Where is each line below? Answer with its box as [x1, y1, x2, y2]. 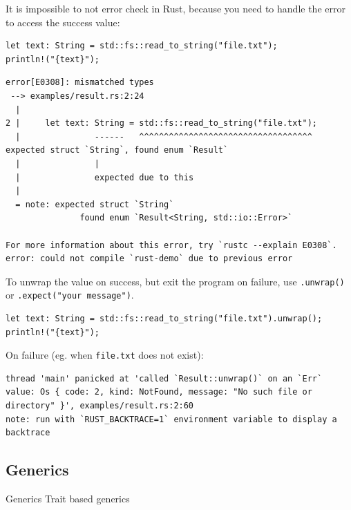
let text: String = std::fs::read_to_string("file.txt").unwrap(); [6, 314, 323, 323]
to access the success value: [6, 15, 120, 29]
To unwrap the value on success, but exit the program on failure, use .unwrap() [6, 274, 345, 288]
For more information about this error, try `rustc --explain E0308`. [6, 240, 337, 250]
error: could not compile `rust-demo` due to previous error [6, 254, 293, 264]
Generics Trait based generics [6, 491, 130, 506]
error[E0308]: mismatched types [6, 77, 154, 88]
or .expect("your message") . [6, 287, 134, 302]
